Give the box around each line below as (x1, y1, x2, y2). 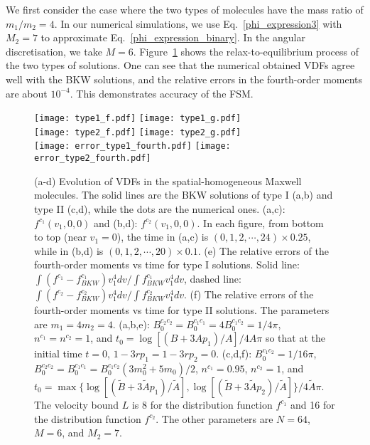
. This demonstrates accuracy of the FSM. (70, 85, 254, 100)
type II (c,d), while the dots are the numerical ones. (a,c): (34, 201, 285, 216)
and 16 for (290, 397, 335, 412)
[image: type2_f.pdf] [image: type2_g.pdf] (34, 127, 241, 137)
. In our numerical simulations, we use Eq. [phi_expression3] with (54, 16, 342, 31)
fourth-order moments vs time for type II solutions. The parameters (34, 302, 330, 317)
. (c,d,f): (216, 346, 252, 361)
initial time (34, 346, 82, 361)
